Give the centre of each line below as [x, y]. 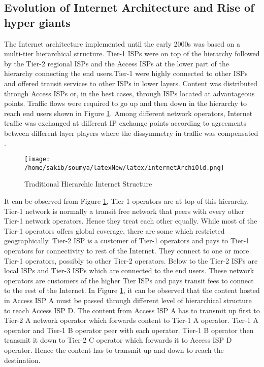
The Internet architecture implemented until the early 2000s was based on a [122, 43]
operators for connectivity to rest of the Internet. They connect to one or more [127, 250]
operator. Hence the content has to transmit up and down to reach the [114, 350]
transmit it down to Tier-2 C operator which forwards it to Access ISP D [118, 340]
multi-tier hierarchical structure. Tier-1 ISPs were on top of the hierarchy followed [132, 53]
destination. [22, 360]
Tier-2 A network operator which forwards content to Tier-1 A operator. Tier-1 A [131, 320]
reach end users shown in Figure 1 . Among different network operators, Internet [128, 113]
